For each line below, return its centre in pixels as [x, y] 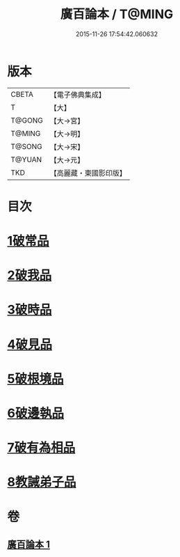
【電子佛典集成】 [77, 95]
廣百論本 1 [29, 544]
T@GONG [27, 120]
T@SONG [27, 146]
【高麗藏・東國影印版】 [88, 173]
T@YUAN [26, 159]
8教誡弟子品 [42, 482]
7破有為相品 [41, 448]
